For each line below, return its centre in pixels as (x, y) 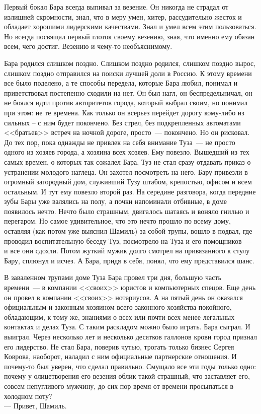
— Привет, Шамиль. (35, 406)
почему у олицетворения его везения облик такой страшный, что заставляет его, (127, 376)
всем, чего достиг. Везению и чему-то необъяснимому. (88, 46)
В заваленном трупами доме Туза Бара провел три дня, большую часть (113, 277)
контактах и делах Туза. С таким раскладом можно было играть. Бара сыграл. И (127, 327)
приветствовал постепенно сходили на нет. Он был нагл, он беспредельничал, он (128, 92)
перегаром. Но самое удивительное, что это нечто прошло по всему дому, (117, 221)
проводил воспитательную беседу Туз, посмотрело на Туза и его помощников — (128, 240)
